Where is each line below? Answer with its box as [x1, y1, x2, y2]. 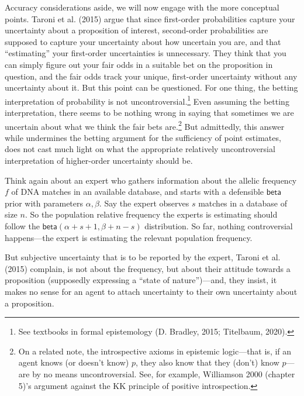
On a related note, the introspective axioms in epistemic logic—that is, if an [18, 345, 292, 357]
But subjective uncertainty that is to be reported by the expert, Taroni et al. [5, 251, 281, 263]
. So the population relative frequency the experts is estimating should [25, 208, 278, 221]
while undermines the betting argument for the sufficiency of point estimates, [5, 131, 281, 143]
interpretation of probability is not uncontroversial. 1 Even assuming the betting [5, 93, 289, 107]
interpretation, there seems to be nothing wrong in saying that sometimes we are [5, 106, 294, 118]
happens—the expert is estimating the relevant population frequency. [5, 231, 253, 243]
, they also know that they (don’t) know [135, 356, 279, 369]
